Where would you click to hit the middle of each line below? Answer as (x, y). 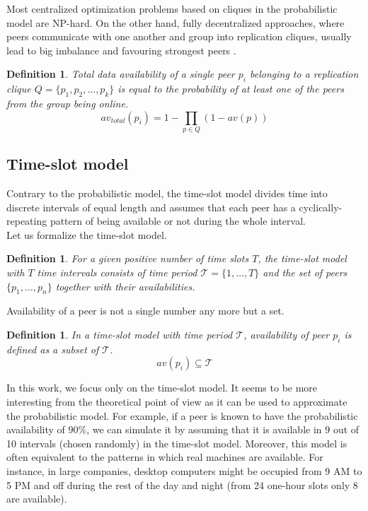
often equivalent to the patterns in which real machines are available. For (165, 457)
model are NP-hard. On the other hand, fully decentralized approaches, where (176, 22)
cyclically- (321, 207)
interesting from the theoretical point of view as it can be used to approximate (177, 402)
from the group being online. (68, 103)
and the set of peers (305, 272)
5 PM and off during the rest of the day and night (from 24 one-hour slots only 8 (182, 484)
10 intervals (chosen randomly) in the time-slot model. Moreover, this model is (177, 443)
